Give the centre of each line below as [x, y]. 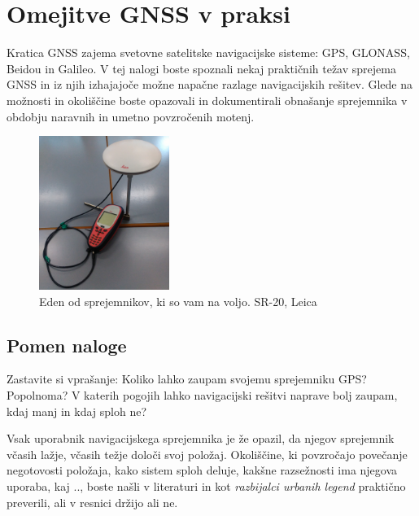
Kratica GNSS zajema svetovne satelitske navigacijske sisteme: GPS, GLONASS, [208, 52]
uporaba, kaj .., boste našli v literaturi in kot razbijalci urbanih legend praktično [206, 486]
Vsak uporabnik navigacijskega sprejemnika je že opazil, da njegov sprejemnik [201, 438]
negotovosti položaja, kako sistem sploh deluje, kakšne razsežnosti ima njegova [202, 470]
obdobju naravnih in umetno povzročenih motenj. [131, 116]
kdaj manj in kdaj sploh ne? [77, 411]
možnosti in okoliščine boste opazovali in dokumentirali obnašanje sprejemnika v [207, 100]
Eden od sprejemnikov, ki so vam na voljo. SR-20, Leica [178, 301]
